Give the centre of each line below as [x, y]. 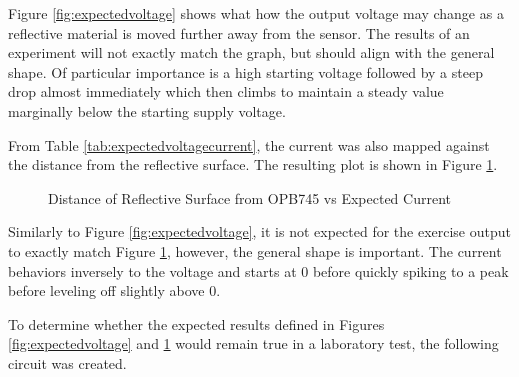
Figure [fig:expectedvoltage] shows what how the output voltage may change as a [256, 13]
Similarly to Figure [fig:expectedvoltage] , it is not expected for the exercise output [259, 231]
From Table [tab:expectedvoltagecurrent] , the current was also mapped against [249, 144]
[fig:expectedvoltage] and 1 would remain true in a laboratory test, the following [253, 343]
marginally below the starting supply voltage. [147, 110]
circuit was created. [67, 362]
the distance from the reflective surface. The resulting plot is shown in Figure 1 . [253, 164]
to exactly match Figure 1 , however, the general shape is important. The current [255, 250]
